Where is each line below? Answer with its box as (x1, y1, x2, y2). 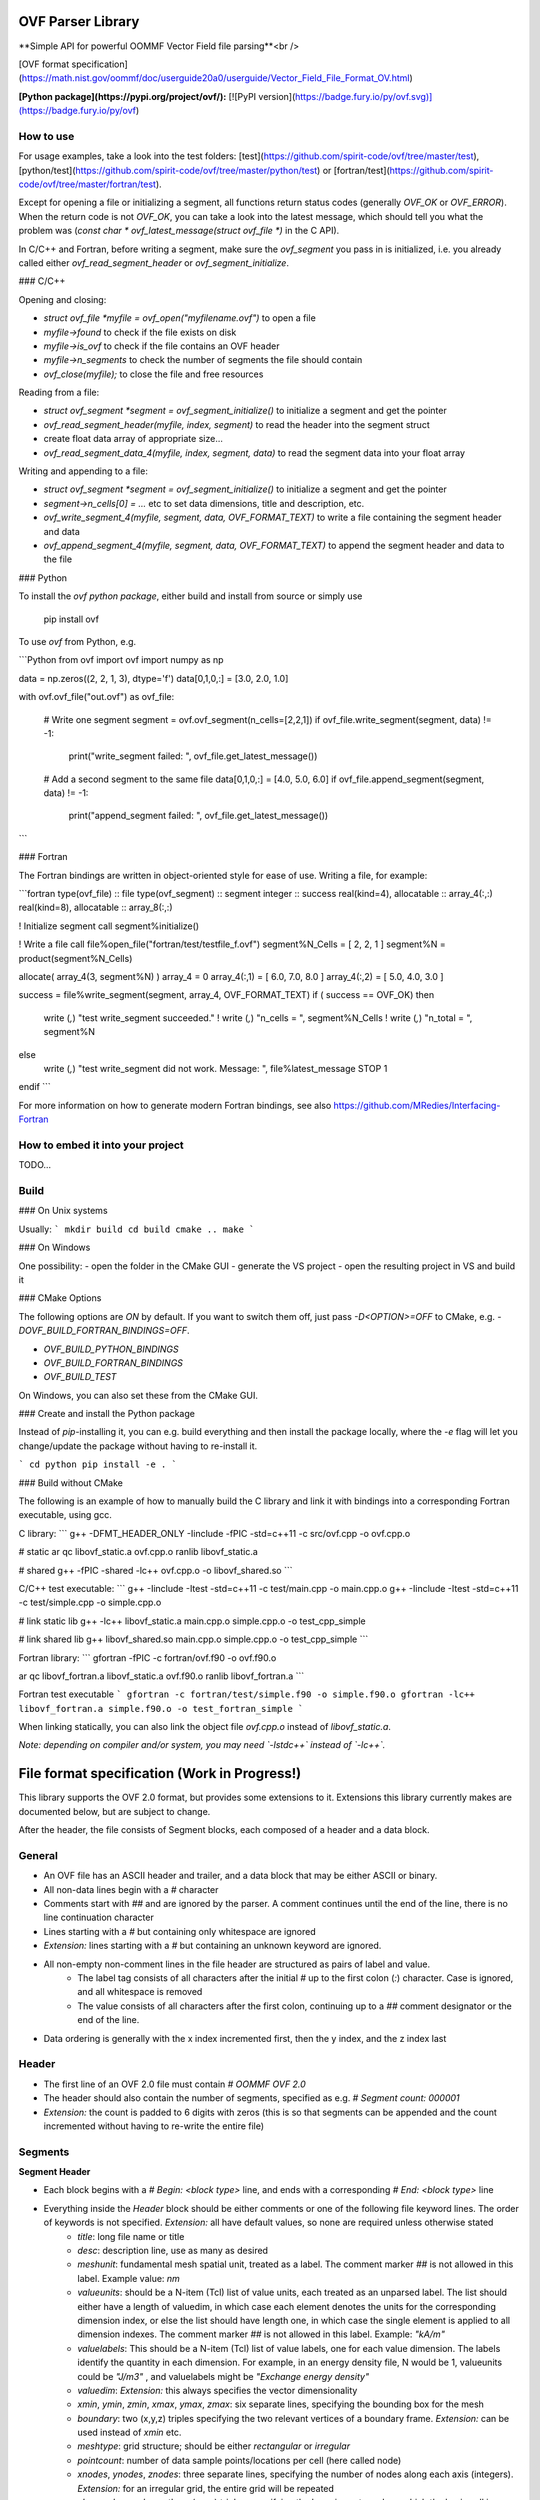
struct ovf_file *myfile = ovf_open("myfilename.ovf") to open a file (43, 312, 317, 324)
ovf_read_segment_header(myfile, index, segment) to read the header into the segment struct (43, 418, 430, 430)
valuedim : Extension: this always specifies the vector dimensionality (77, 2384, 358, 2396)
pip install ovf (43, 613, 100, 625)
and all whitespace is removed (77, 1986, 203, 1998)
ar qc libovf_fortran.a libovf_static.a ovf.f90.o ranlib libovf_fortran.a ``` (18, 1670, 305, 1682)
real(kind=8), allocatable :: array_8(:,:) (18, 901, 173, 914)
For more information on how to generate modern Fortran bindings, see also (18, 1099, 332, 1111)
